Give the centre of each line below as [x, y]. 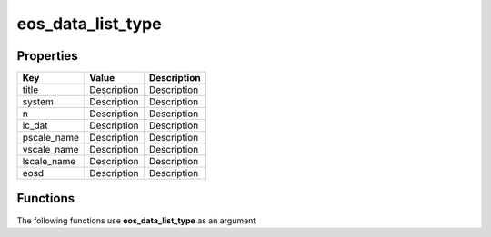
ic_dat [35, 125]
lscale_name [49, 162]
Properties [47, 56]
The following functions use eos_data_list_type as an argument [136, 220]
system [38, 102]
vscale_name [50, 150]
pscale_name [51, 138]
